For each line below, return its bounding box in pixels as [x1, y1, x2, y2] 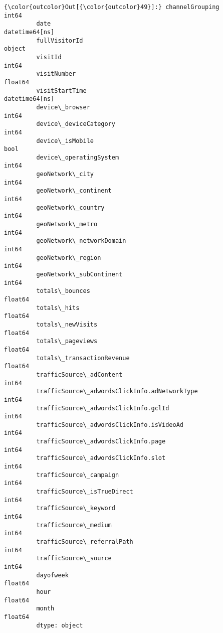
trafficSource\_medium [36, 521, 112, 529]
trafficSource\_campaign [36, 471, 119, 479]
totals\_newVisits [36, 321, 98, 328]
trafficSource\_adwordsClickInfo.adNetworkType [36, 388, 198, 395]
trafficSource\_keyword [36, 505, 115, 512]
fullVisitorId [36, 37, 83, 44]
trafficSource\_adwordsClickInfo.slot [36, 454, 166, 462]
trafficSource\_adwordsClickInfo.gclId [36, 404, 169, 412]
